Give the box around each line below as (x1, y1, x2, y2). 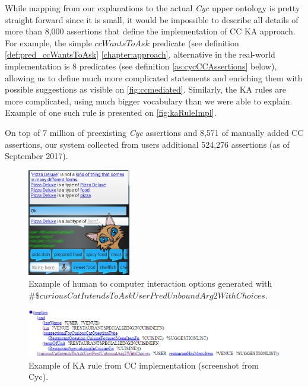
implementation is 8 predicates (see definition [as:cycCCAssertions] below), (5, 59, 277, 72)
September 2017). (5, 150, 68, 162)
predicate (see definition (152, 36, 239, 49)
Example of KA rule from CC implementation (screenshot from (28, 359, 259, 371)
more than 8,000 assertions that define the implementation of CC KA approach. (5, 25, 296, 37)
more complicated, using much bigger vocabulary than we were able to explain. (5, 94, 293, 107)
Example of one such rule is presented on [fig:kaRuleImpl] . (5, 106, 217, 119)
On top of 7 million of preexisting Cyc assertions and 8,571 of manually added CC (5, 126, 304, 138)
